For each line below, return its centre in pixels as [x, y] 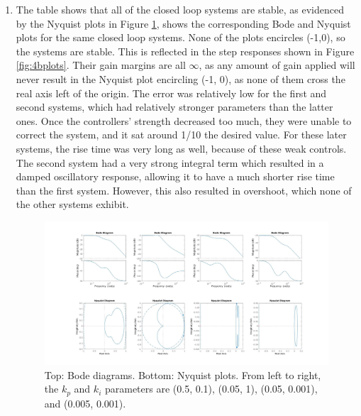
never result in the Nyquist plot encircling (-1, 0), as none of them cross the [180, 78]
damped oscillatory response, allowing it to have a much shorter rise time [175, 176]
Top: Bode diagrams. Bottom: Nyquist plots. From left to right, [183, 374]
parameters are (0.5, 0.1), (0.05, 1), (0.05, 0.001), [211, 389]
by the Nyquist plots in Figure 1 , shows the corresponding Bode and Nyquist [183, 23]
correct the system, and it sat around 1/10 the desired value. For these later [181, 135]
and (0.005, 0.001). [85, 403]
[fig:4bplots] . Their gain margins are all [101, 65]
